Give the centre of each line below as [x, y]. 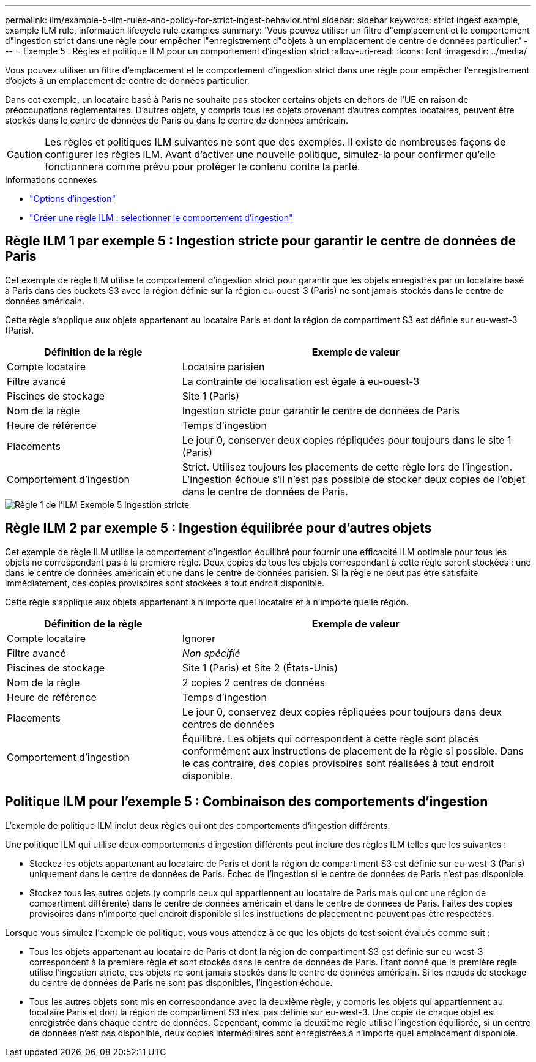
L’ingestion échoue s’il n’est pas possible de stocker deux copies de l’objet [354, 479]
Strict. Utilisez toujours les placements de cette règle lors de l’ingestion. [347, 467]
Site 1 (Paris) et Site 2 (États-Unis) [260, 667]
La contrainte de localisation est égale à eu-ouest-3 [301, 381]
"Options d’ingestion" [73, 199]
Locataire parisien [223, 366]
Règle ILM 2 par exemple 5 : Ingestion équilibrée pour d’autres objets [218, 528]
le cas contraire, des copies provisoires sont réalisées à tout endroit [338, 763]
